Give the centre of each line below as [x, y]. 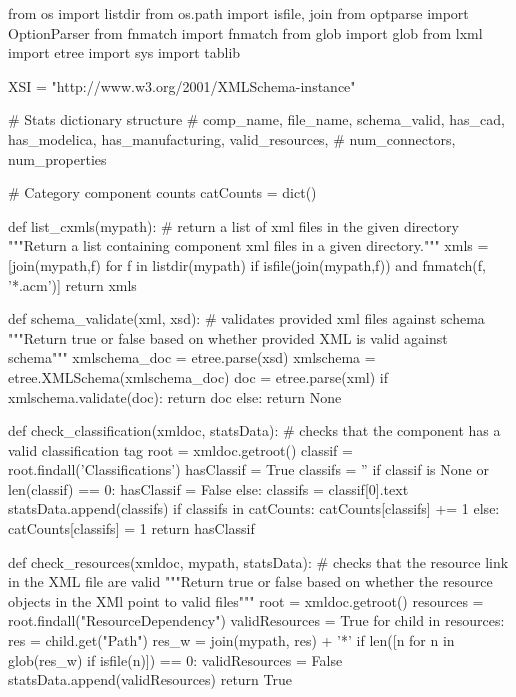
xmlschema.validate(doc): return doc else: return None [175, 396]
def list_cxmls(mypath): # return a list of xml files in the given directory [233, 225]
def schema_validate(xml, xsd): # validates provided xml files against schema [246, 318]
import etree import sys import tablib [124, 52]
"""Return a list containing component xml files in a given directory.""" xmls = [248, 245]
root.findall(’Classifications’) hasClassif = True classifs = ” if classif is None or [248, 469]
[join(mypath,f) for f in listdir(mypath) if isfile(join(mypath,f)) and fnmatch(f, [247, 264]
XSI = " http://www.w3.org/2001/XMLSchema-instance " [182, 85]
